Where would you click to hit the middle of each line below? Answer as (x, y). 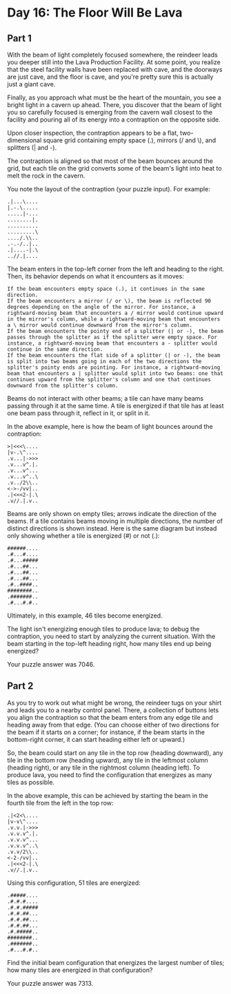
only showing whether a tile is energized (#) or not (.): (83, 536)
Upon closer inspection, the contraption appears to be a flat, (93, 133)
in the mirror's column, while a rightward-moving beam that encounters (114, 319)
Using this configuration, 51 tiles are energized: (74, 883)
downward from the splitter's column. (63, 385)
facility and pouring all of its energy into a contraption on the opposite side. (114, 120)
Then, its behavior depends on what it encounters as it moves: (96, 276)
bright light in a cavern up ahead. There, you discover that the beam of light (114, 105)
